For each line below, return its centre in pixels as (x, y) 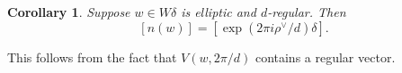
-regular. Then (307, 12)
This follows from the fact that (92, 57)
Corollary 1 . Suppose (69, 12)
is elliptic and (219, 12)
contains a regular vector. (325, 57)
